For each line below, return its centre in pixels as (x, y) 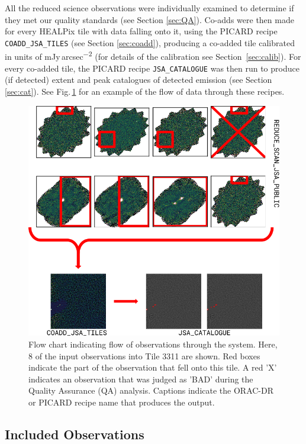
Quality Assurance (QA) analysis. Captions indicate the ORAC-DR (151, 390)
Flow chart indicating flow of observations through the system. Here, (153, 344)
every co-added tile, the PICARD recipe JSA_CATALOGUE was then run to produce (152, 68)
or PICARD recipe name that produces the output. (122, 402)
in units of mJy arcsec (44, 57)
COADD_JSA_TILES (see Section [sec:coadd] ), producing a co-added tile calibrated (150, 42)
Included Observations (75, 434)
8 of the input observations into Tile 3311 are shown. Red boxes (144, 355)
